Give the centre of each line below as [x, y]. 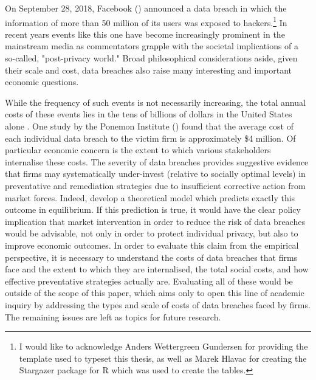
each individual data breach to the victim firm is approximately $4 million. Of [150, 138]
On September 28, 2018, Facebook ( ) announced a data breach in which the [146, 8]
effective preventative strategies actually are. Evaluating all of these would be [149, 281]
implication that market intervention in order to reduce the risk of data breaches [155, 221]
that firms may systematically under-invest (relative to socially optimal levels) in [155, 174]
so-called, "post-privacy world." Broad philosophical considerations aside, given [151, 58]
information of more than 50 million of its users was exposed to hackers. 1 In [146, 21]
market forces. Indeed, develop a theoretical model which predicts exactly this [150, 197]
